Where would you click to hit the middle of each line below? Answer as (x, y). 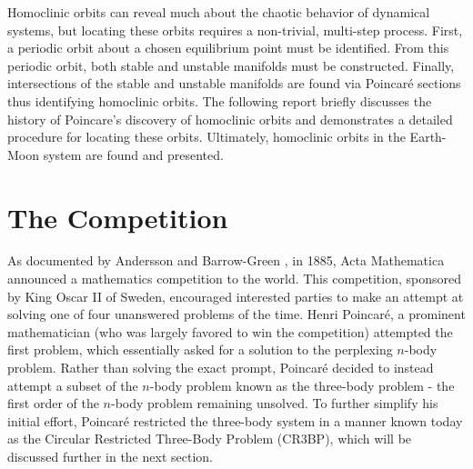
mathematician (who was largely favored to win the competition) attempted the (230, 331)
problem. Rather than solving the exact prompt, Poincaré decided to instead (221, 368)
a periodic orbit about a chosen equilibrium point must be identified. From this (228, 48)
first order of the (53, 403)
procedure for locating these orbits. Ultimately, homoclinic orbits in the (206, 137)
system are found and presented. (133, 154)
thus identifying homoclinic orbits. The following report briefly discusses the (220, 100)
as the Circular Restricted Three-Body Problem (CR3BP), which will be (210, 439)
